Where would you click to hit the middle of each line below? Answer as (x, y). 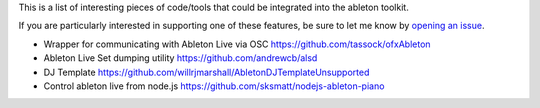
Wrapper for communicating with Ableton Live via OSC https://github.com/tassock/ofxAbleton (237, 44)
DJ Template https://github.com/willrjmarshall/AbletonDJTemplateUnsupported (206, 72)
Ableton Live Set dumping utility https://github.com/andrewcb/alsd (180, 58)
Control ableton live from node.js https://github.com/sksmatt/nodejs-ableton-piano (214, 86)
